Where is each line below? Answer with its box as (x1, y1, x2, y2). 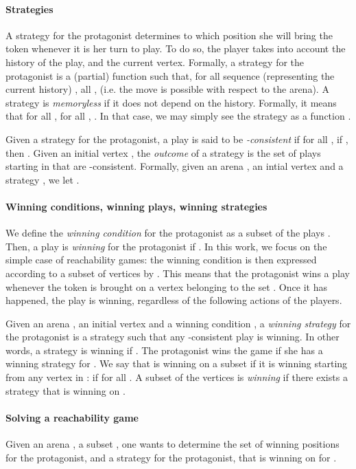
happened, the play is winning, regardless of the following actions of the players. (5, 293, 342, 307)
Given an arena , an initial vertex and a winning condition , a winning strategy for (5, 316, 351, 330)
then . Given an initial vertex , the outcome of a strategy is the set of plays (5, 145, 321, 160)
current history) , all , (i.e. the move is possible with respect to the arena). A (5, 82, 329, 96)
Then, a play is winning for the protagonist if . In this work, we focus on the (5, 239, 327, 253)
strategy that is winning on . (5, 383, 126, 397)
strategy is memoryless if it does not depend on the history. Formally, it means (5, 95, 337, 109)
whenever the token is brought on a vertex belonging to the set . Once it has (5, 279, 327, 294)
